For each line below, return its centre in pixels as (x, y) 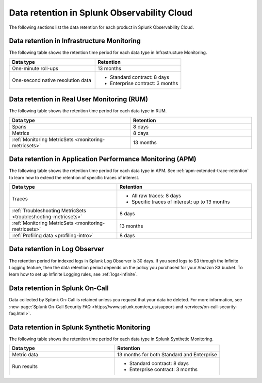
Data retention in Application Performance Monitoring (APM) (103, 159)
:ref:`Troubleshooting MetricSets (49, 210)
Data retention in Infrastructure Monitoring (75, 41)
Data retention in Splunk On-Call (59, 288)
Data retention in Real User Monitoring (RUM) (79, 99)
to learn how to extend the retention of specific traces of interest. (74, 177)
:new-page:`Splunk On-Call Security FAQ (50, 307)
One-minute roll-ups (35, 68)
